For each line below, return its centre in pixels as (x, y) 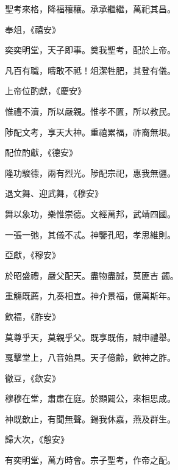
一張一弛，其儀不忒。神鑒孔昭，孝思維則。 (90, 234)
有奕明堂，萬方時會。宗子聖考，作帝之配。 (90, 460)
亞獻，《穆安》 (33, 255)
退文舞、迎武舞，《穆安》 (54, 193)
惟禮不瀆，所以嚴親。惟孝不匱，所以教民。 (90, 111)
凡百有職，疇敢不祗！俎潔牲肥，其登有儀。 (90, 70)
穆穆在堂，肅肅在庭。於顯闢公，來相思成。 (90, 398)
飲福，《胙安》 (33, 316)
